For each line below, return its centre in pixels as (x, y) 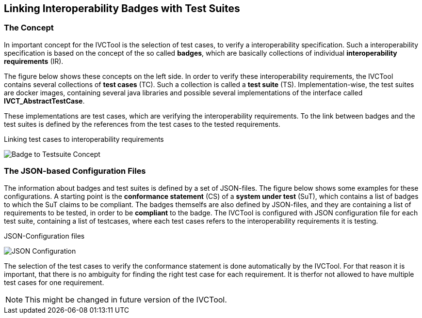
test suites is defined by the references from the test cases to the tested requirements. (142, 124)
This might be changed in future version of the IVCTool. (126, 299)
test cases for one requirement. (54, 282)
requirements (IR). (34, 61)
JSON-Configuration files (44, 236)
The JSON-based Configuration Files (75, 171)
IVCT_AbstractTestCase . (44, 101)
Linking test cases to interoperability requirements (84, 139)
